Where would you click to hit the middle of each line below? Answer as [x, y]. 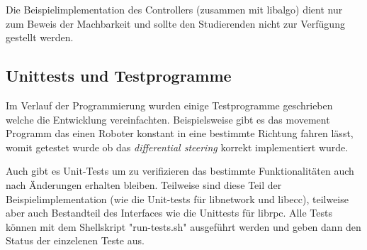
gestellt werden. [40, 37]
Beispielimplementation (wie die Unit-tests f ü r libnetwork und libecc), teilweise [177, 199]
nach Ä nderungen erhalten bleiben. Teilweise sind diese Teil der [144, 184]
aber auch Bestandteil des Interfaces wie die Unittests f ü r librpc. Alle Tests [169, 213]
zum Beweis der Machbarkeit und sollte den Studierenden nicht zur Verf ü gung [175, 23]
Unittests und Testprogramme [119, 76]
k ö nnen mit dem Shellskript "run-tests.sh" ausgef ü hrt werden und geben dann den [183, 226]
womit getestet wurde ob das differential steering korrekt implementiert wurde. [177, 147]
